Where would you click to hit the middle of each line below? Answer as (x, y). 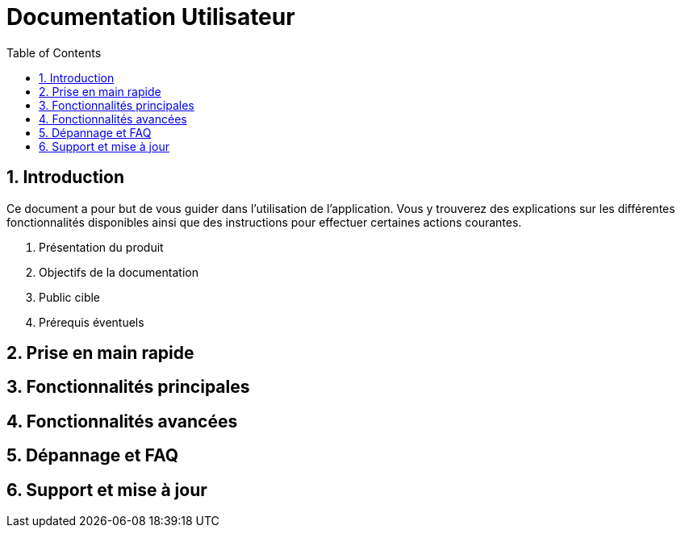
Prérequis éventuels (92, 322)
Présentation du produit (101, 247)
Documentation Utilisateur (151, 17)
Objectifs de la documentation (119, 272)
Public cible (70, 297)
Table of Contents (54, 52)
